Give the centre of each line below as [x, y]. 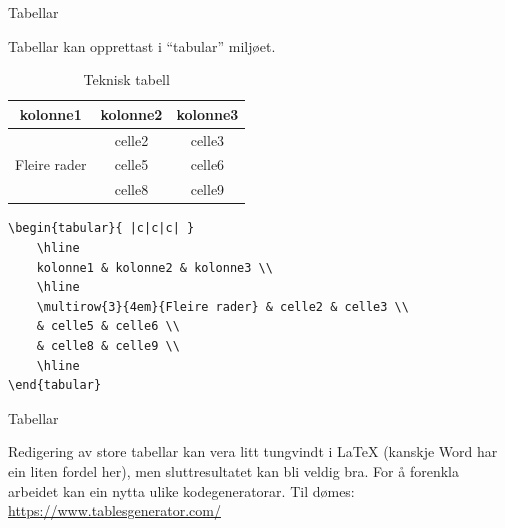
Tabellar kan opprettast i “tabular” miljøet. [142, 45]
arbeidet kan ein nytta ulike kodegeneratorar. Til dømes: [181, 490]
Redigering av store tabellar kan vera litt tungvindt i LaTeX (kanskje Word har [253, 451]
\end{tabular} [55, 385]
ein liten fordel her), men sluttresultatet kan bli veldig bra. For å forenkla [233, 470]
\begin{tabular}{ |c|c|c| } [101, 228]
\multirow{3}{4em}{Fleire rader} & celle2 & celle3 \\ [222, 306]
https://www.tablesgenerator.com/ [114, 510]
